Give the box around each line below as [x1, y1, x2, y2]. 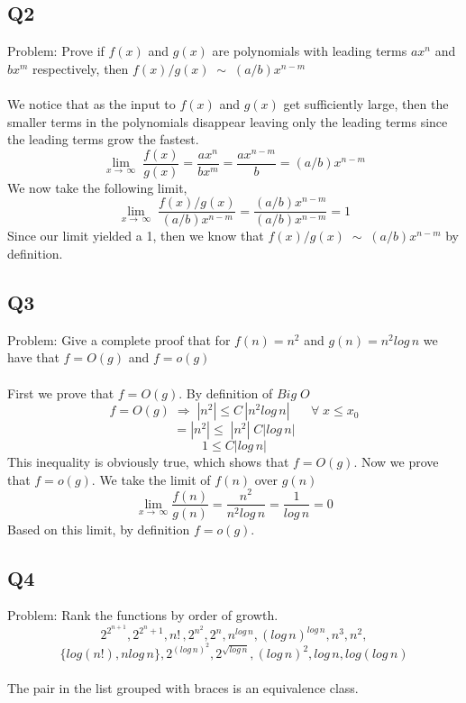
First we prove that [7, 383, 114, 402]
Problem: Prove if [7, 41, 105, 60]
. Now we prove [353, 452, 439, 471]
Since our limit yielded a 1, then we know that [7, 226, 264, 245]
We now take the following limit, [7, 178, 187, 196]
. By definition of [178, 383, 273, 402]
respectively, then [32, 59, 129, 78]
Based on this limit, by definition [7, 519, 190, 538]
